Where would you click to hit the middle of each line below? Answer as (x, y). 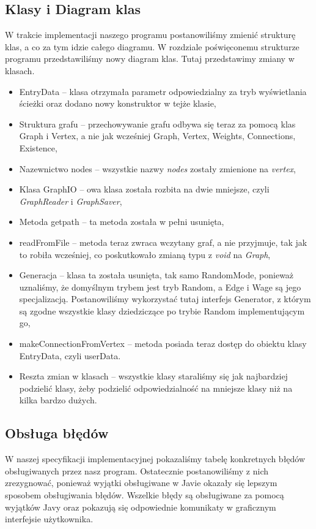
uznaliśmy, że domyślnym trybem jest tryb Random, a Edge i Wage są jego (160, 287)
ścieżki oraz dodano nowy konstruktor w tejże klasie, (118, 103)
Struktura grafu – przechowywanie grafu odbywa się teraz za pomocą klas (157, 124)
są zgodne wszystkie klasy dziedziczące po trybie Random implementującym (162, 310)
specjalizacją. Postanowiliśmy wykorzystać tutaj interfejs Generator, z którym (165, 299)
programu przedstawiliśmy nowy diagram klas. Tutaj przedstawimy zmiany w (150, 59)
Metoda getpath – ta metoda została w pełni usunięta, (122, 222)
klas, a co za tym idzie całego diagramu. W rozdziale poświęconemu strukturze (152, 46)
